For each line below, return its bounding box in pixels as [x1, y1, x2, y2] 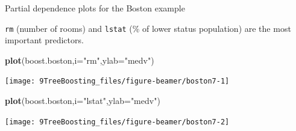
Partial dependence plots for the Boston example [5, 2, 185, 14]
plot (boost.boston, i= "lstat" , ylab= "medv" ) [5, 94, 160, 107]
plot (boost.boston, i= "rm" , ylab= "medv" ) [5, 53, 154, 66]
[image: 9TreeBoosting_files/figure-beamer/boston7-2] [5, 117, 230, 126]
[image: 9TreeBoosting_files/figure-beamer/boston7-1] [5, 77, 230, 86]
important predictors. [5, 34, 84, 46]
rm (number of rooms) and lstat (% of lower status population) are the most [5, 22, 291, 34]
